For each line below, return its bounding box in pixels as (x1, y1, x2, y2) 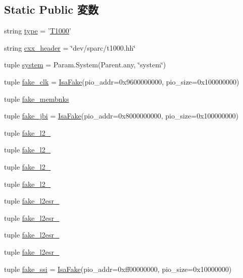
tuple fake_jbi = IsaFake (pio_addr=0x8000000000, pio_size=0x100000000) (4, 110, 239, 121)
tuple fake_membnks (4, 93, 69, 104)
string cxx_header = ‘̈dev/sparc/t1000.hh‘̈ (4, 42, 136, 53)
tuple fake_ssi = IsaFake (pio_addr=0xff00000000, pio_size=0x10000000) (4, 263, 232, 274)
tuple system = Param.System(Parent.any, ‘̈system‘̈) (4, 59, 166, 70)
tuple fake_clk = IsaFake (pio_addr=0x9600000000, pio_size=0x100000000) (4, 76, 239, 87)
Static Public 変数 (4, 2, 99, 17)
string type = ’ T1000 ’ (4, 25, 71, 36)
